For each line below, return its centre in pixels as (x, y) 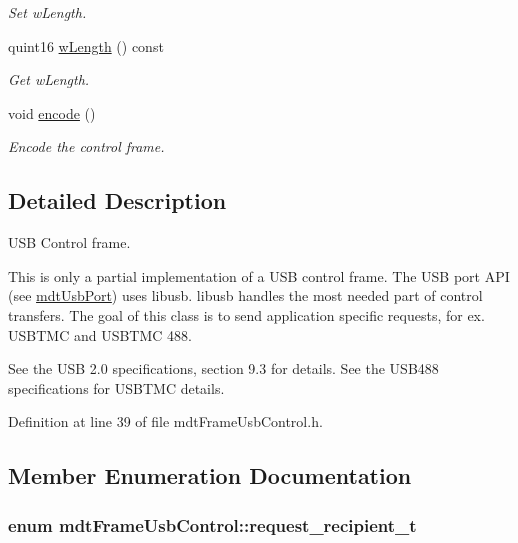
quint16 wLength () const (86, 45)
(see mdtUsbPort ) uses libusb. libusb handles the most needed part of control (245, 295)
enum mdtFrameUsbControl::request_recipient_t (212, 524)
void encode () (52, 112)
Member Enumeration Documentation (210, 475)
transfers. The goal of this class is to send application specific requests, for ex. (246, 314)
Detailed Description (117, 200)
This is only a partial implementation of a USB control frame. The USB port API (259, 275)
